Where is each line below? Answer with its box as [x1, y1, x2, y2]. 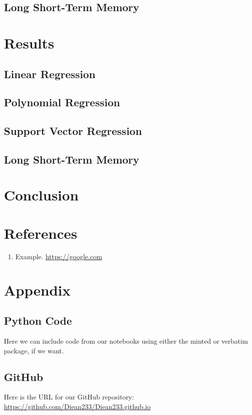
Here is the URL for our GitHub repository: [4, 392, 134, 402]
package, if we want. [4, 345, 64, 355]
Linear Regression [4, 66, 95, 81]
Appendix [4, 280, 71, 299]
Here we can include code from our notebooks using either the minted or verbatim [4, 335, 248, 346]
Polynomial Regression [4, 95, 120, 110]
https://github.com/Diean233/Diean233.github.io [4, 401, 151, 411]
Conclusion [4, 185, 79, 205]
